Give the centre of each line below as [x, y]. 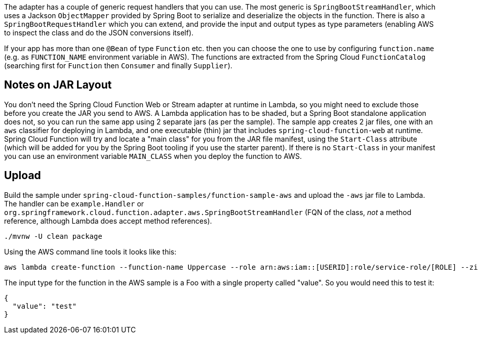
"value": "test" [45, 306]
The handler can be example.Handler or [74, 203]
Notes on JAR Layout [58, 85]
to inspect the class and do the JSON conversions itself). [99, 33]
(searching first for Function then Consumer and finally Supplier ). [118, 66]
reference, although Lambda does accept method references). [108, 221]
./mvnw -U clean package [53, 236]
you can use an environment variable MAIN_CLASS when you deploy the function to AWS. [153, 156]
